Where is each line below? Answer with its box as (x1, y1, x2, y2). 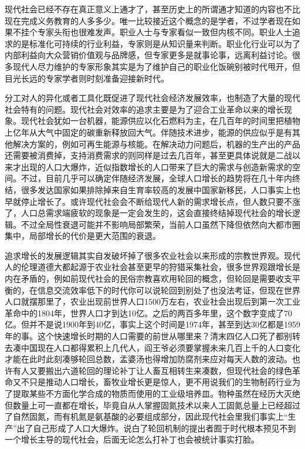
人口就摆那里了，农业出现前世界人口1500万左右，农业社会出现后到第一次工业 (5, 295, 300, 308)
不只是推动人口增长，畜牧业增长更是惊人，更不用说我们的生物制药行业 (21, 376, 292, 388)
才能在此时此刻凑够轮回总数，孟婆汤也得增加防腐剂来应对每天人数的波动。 (5, 353, 292, 365)
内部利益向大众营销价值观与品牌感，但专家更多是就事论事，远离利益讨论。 (5, 49, 292, 61)
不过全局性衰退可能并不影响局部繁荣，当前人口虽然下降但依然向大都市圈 (21, 218, 300, 230)
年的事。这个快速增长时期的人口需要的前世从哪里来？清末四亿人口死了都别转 (5, 330, 300, 342)
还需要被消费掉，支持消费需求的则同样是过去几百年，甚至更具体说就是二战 (5, 149, 292, 161)
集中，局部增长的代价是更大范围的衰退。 (5, 229, 161, 242)
